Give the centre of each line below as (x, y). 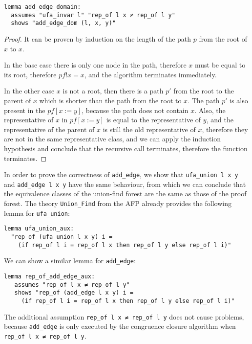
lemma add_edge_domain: (42, 7)
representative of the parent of (49, 129)
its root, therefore (30, 74)
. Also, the (210, 110)
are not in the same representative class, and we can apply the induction (113, 139)
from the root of (223, 38)
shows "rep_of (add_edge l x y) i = (74, 293)
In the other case (29, 91)
